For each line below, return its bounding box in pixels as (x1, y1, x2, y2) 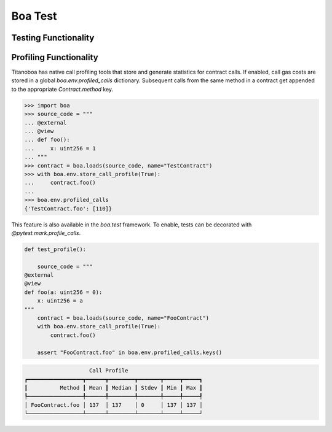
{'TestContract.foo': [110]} (24, 205, 113, 212)
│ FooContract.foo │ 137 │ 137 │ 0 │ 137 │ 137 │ (24, 401, 203, 408)
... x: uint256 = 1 (24, 145, 97, 152)
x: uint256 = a (37, 298, 83, 304)
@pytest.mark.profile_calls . (11, 229, 81, 236)
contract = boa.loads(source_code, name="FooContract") (37, 315, 210, 322)
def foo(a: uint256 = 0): (24, 288, 103, 296)
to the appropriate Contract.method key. (11, 85, 114, 93)
